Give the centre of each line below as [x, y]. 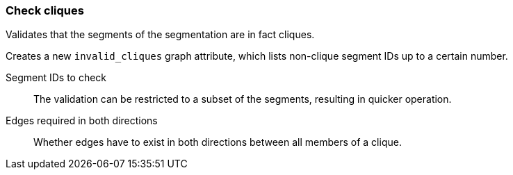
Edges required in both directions [82, 121]
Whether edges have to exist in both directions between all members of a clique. [218, 142]
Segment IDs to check [56, 78]
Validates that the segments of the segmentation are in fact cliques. [160, 35]
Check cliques [45, 10]
